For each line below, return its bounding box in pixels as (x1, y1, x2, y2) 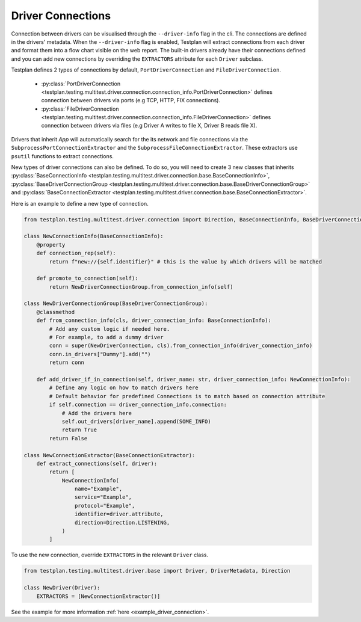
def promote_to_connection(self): (36, 275, 138, 282)
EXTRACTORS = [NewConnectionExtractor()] (36, 593, 161, 600)
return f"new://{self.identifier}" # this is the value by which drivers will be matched (49, 258, 322, 265)
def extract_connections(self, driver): (36, 460, 158, 467)
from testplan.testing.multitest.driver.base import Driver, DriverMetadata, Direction (23, 567, 291, 574)
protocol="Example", (74, 502, 135, 509)
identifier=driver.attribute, (74, 511, 164, 517)
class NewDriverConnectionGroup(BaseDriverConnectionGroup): (23, 300, 208, 307)
